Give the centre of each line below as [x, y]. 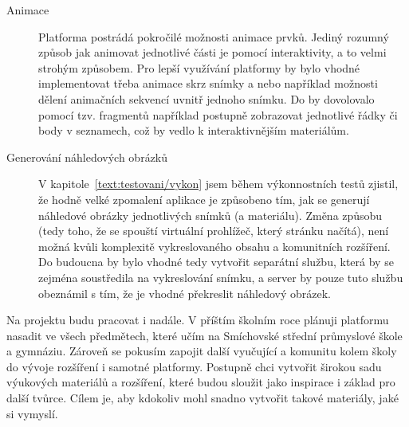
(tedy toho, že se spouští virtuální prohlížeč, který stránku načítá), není [214, 231]
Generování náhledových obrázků [87, 157]
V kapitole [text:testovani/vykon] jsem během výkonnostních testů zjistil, [218, 184]
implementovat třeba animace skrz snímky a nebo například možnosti [208, 83]
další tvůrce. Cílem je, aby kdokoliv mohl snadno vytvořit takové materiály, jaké [203, 398]
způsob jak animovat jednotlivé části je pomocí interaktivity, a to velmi [212, 52]
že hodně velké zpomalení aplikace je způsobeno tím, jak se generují [204, 199]
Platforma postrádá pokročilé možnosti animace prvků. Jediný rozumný [214, 36]
